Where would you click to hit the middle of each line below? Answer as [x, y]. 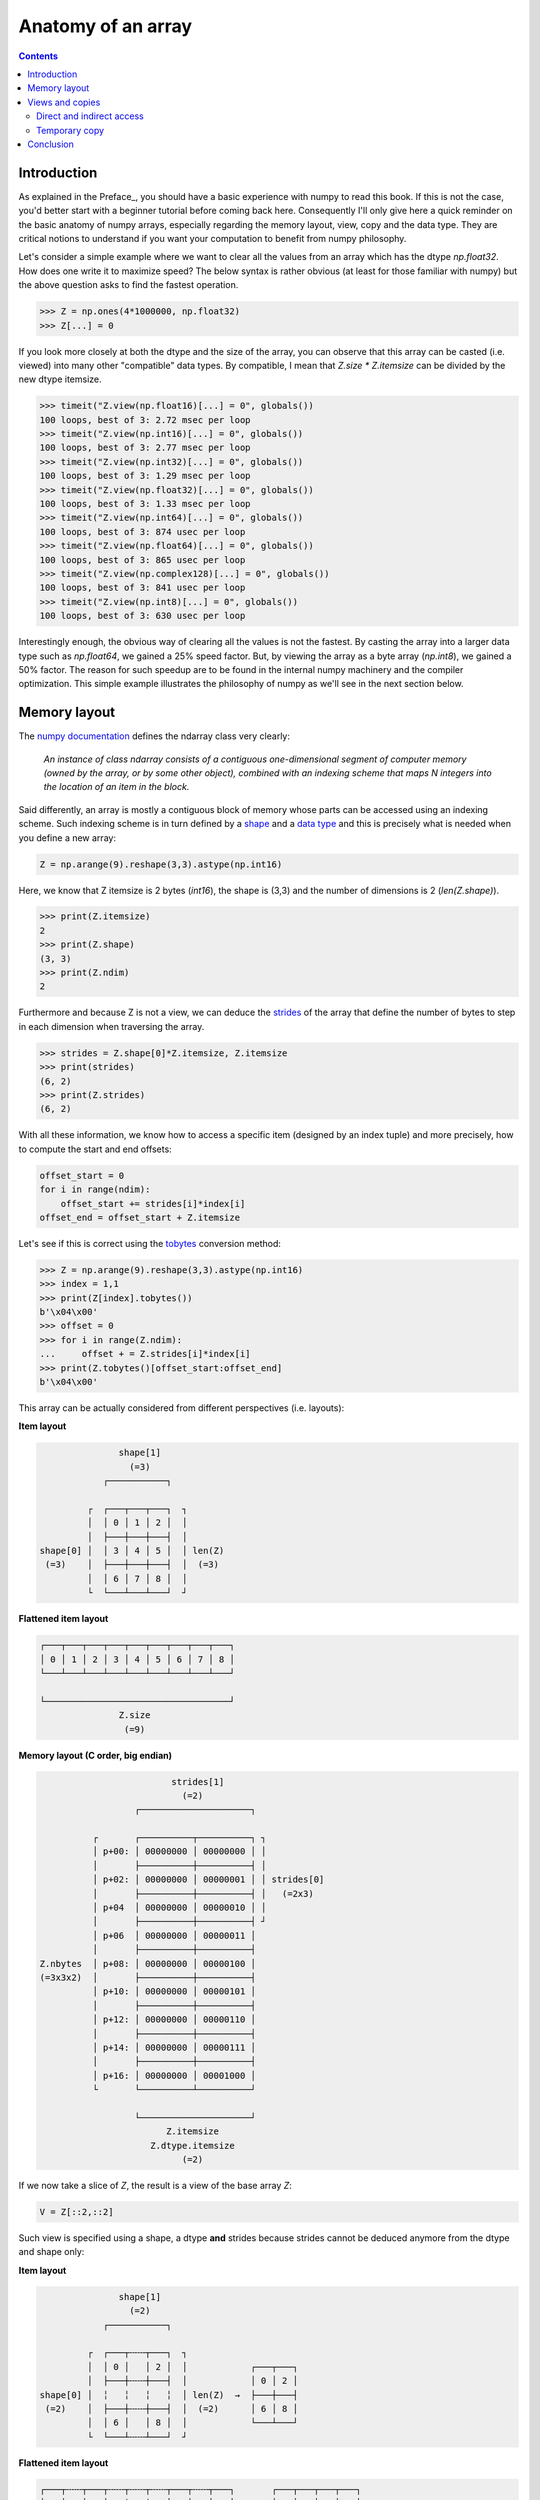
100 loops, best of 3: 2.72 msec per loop [145, 419]
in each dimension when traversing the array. [111, 1026]
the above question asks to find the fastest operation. [128, 285]
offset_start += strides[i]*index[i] [153, 1203]
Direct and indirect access [90, 116]
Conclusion [51, 144]
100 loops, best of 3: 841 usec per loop [142, 588]
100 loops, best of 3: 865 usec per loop [142, 559]
